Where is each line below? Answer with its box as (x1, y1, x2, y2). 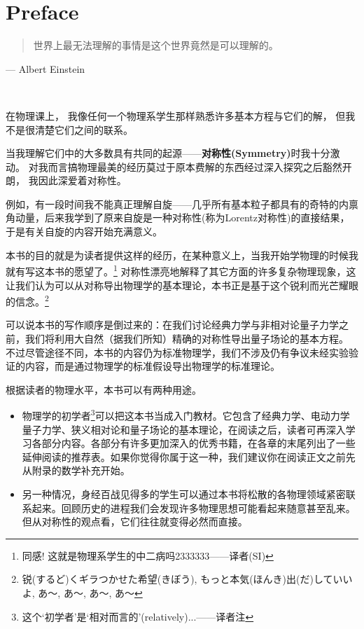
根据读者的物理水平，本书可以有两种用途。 (6, 382, 202, 396)
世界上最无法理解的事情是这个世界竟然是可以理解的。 (33, 38, 279, 53)
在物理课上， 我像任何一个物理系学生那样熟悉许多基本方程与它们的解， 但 (6, 108, 346, 123)
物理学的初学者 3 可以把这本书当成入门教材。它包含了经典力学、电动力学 (22, 406, 350, 422)
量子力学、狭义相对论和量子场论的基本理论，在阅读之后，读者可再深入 (22, 422, 346, 436)
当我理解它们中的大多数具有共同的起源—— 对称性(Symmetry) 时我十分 (6, 146, 330, 160)
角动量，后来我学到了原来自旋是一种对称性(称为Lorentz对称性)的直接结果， (6, 210, 350, 225)
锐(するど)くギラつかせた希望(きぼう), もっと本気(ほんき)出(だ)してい (22, 572, 343, 586)
